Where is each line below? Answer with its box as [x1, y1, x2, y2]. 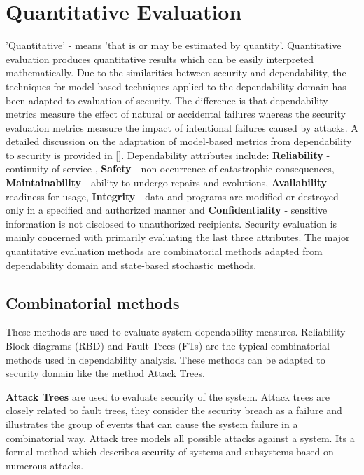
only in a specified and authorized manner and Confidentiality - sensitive [6, 202, 328, 217]
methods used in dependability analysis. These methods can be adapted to [6, 352, 325, 366]
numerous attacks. [6, 457, 84, 472]
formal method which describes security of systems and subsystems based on [6, 444, 334, 459]
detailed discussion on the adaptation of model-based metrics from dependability [6, 134, 352, 149]
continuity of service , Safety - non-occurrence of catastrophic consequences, [6, 161, 335, 176]
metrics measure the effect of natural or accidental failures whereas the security [6, 106, 346, 121]
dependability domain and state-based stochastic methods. [6, 257, 257, 272]
